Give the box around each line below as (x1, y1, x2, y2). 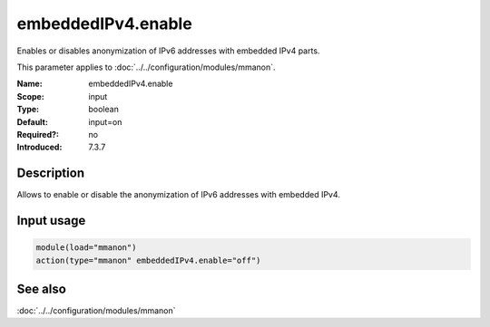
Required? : (16, 129, 59, 139)
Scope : (16, 91, 44, 101)
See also (16, 281, 67, 296)
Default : (16, 116, 49, 127)
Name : (16, 78, 43, 90)
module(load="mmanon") (35, 243, 137, 253)
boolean (88, 104, 120, 115)
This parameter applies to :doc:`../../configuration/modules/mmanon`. (16, 62, 276, 72)
